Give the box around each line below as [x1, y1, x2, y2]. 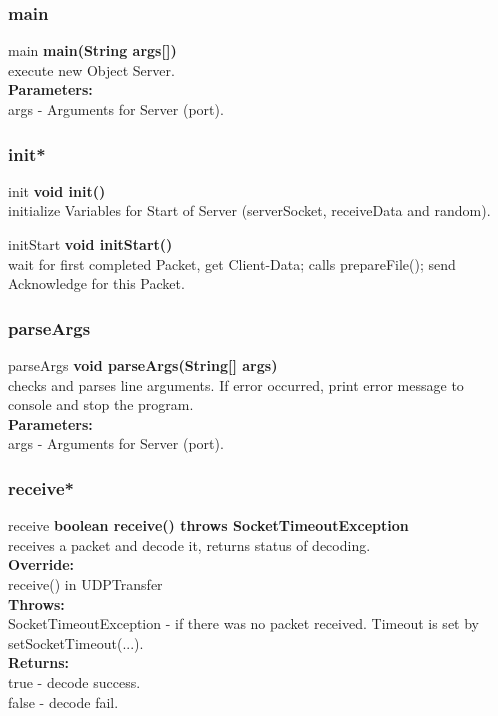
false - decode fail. [8, 691, 119, 712]
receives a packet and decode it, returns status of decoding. [8, 534, 371, 555]
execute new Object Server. [8, 59, 175, 80]
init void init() [8, 180, 106, 201]
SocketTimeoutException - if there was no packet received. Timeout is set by [8, 613, 479, 634]
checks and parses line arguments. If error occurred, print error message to [8, 374, 464, 395]
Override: [8, 554, 75, 575]
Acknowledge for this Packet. [8, 273, 185, 294]
